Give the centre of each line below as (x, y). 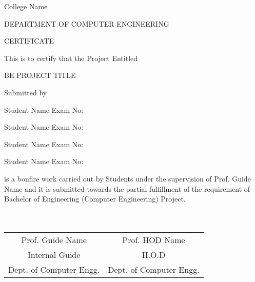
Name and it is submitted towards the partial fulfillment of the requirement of (127, 188)
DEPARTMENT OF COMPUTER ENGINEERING (87, 23)
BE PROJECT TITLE (40, 75)
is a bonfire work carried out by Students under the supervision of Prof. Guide (128, 178)
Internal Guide (54, 254)
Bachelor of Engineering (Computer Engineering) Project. (95, 199)
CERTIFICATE (29, 41)
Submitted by (26, 92)
